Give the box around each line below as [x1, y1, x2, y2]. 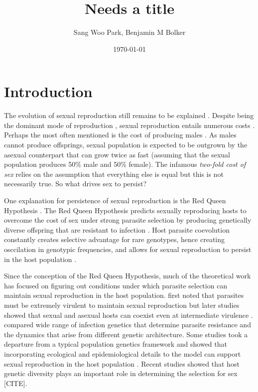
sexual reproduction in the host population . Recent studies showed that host [4, 358, 240, 369]
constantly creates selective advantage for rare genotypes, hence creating [4, 234, 225, 245]
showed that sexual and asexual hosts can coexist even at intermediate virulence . [4, 309, 253, 320]
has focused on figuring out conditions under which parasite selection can [4, 280, 228, 290]
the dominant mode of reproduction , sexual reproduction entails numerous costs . [4, 120, 255, 130]
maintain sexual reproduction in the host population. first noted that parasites [4, 290, 244, 300]
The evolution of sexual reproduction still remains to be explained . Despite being [4, 110, 254, 121]
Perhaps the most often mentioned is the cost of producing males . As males [4, 130, 237, 140]
